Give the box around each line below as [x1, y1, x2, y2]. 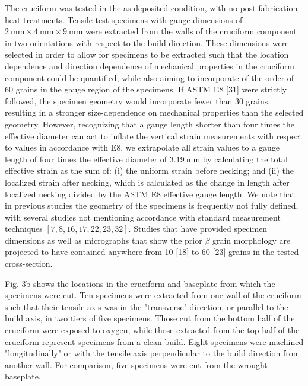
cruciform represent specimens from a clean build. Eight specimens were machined [5, 335, 304, 347]
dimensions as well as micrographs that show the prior [5, 234, 202, 246]
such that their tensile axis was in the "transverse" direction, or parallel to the [5, 300, 288, 312]
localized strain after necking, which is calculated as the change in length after [5, 176, 290, 188]
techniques [5, 222, 43, 235]
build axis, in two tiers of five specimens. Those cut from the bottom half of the [5, 312, 295, 324]
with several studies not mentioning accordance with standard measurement [5, 210, 281, 223]
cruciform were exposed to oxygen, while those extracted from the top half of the [5, 324, 300, 336]
